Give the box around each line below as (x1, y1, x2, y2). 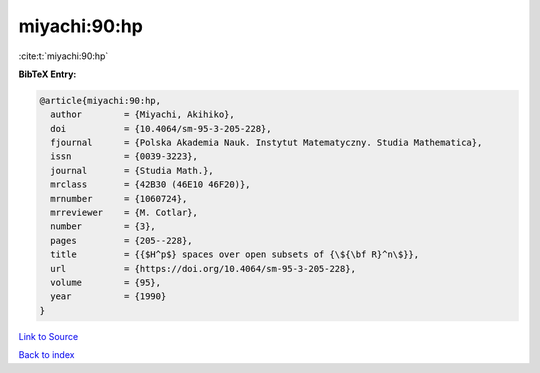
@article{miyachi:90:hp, (39, 95, 162, 106)
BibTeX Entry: (18, 68, 77, 80)
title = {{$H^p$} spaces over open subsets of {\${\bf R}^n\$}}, (50, 249, 420, 260)
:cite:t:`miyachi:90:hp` (18, 50, 109, 62)
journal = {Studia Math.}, (50, 165, 214, 176)
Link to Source (18, 330, 79, 342)
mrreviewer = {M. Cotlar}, (50, 207, 199, 219)
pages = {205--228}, (50, 235, 194, 246)
